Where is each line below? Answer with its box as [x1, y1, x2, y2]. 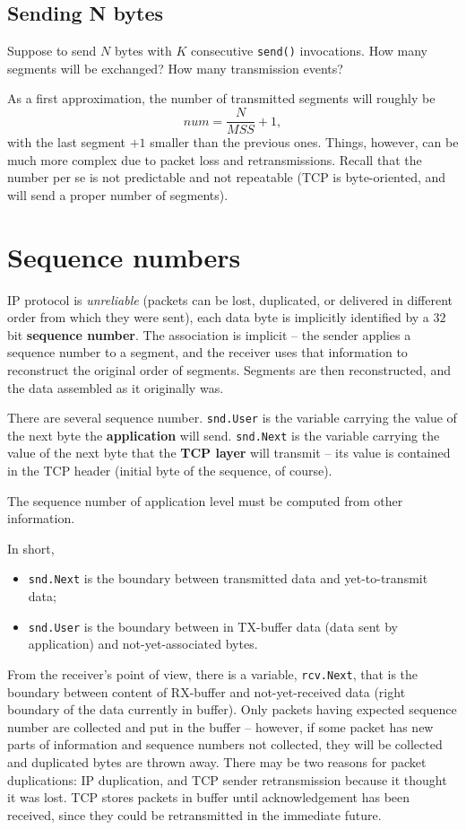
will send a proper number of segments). [7, 185, 229, 204]
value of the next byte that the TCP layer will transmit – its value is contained [7, 443, 451, 462]
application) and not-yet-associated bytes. [28, 634, 258, 653]
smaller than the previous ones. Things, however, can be [150, 133, 459, 152]
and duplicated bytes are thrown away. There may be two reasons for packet [7, 752, 427, 771]
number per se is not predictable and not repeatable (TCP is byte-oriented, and [7, 168, 446, 187]
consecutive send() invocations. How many [190, 41, 427, 60]
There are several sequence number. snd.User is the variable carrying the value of [7, 408, 457, 427]
